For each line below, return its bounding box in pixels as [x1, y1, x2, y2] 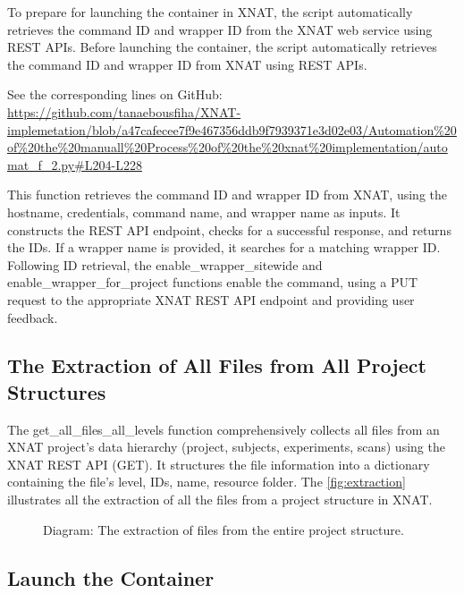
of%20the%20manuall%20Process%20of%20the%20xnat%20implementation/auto [7, 138, 448, 157]
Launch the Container [7, 563, 215, 591]
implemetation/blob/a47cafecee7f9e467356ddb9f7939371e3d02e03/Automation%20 [7, 120, 457, 139]
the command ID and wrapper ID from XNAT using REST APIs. [7, 55, 367, 73]
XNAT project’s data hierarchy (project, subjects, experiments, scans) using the [7, 437, 445, 456]
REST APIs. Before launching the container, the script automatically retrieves [7, 38, 437, 56]
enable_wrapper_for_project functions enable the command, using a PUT [7, 273, 418, 292]
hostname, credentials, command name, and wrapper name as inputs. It [7, 202, 401, 221]
